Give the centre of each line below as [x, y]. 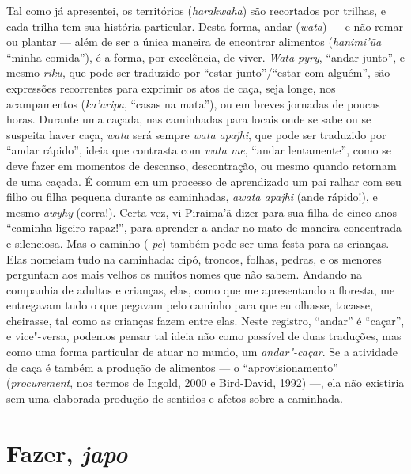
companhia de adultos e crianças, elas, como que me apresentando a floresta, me [201, 289]
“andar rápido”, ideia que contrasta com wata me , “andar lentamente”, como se [199, 150]
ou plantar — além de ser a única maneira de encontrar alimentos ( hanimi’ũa [194, 42]
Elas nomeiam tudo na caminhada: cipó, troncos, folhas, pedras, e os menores [194, 258]
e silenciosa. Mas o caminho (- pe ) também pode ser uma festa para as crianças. [198, 243]
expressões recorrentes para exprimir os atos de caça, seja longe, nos [171, 87]
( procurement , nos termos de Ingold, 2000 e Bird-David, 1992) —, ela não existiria [205, 383]
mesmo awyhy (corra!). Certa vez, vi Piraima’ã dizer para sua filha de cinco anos [202, 212]
